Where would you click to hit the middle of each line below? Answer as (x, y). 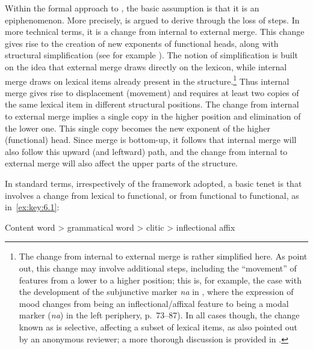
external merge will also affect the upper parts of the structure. (122, 163)
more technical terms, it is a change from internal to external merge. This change (155, 32)
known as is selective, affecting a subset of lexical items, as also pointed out (158, 326)
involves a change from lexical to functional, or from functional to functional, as (152, 195)
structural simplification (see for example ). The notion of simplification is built (152, 55)
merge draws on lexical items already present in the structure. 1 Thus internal (147, 80)
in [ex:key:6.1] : (32, 207)
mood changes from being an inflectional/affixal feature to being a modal (154, 303)
